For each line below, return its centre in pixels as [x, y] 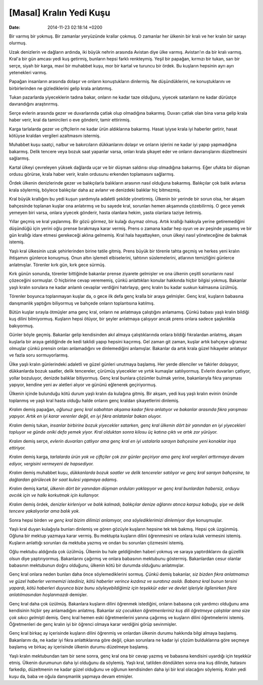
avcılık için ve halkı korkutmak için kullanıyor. [54, 495]
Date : [15, 27]
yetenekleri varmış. [28, 72]
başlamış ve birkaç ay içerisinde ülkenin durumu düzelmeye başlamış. [79, 647]
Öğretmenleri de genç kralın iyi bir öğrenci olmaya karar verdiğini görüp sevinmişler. [93, 624]
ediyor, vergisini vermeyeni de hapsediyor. [51, 463]
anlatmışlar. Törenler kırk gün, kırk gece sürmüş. [57, 265]
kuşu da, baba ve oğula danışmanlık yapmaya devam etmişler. [71, 676]
